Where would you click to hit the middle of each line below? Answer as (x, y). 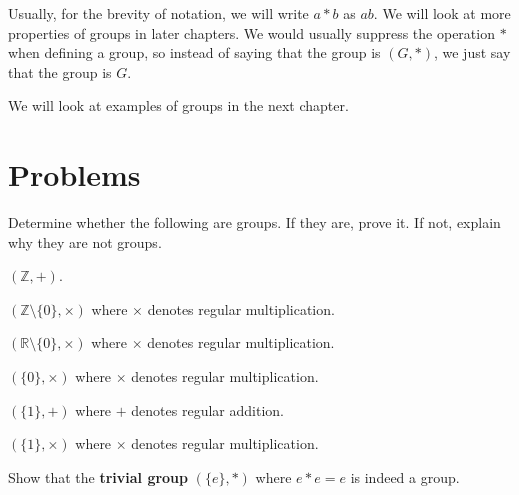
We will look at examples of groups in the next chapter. (178, 105)
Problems (74, 174)
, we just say (472, 52)
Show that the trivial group (98, 476)
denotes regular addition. (207, 409)
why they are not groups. (85, 241)
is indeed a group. (405, 476)
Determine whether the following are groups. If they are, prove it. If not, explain (254, 222)
